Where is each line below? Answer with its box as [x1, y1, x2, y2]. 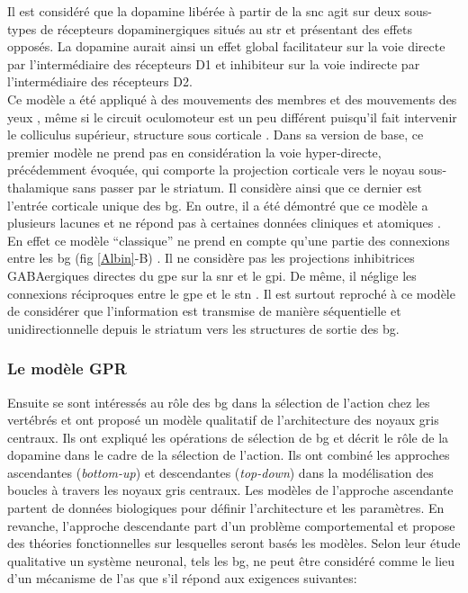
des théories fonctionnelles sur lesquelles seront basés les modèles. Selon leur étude [7, 534, 461, 553]
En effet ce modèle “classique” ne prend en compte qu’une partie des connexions [7, 230, 450, 249]
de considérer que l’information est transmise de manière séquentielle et [7, 301, 401, 320]
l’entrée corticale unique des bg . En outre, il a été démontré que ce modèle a [7, 195, 428, 214]
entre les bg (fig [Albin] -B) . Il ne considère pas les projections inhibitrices [7, 248, 415, 267]
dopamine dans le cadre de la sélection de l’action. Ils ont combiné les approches [7, 445, 450, 464]
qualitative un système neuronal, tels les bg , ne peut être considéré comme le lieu [7, 551, 455, 570]
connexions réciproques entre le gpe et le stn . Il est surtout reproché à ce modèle [7, 283, 455, 302]
